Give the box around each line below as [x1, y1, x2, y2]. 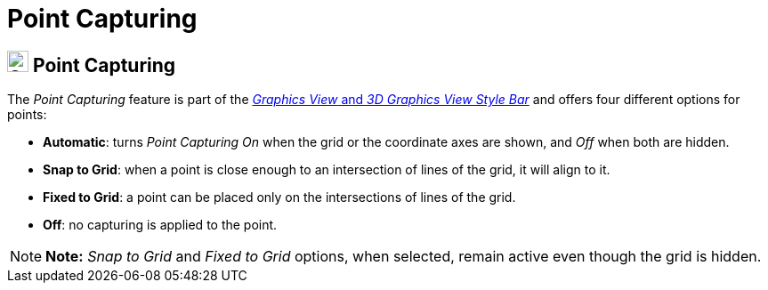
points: [7, 107, 47, 123]
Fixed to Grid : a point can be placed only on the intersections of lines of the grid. [43, 189, 516, 205]
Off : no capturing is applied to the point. [43, 217, 278, 233]
